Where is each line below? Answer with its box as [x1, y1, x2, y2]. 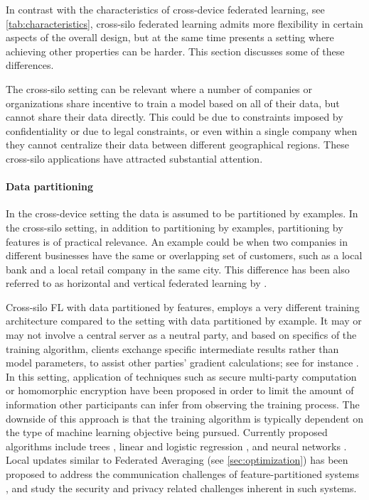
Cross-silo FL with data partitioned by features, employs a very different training [6, 299, 360, 314]
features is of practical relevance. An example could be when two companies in [6, 234, 348, 249]
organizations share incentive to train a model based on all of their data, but [6, 95, 340, 110]
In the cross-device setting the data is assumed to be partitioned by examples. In [6, 206, 358, 221]
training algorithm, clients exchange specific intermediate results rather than [6, 341, 339, 356]
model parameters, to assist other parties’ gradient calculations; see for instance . [6, 355, 359, 370]
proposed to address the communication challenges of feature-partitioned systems [6, 467, 359, 482]
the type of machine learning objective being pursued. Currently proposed [6, 425, 328, 440]
